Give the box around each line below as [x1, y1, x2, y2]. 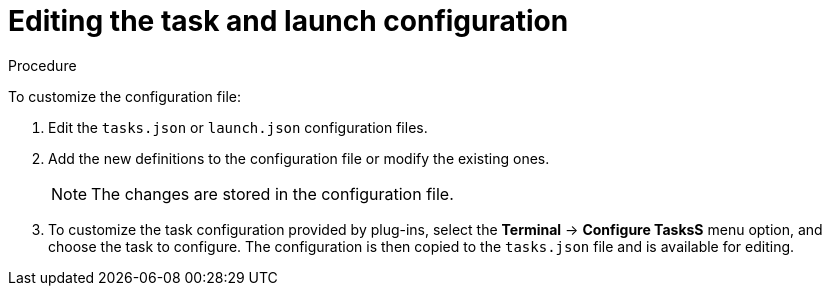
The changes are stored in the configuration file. [91, 183, 454, 204]
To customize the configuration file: [8, 87, 241, 105]
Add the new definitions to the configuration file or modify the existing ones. [48, 149, 550, 167]
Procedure [8, 56, 77, 74]
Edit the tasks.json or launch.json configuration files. [48, 118, 428, 136]
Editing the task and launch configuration [8, 4, 569, 38]
